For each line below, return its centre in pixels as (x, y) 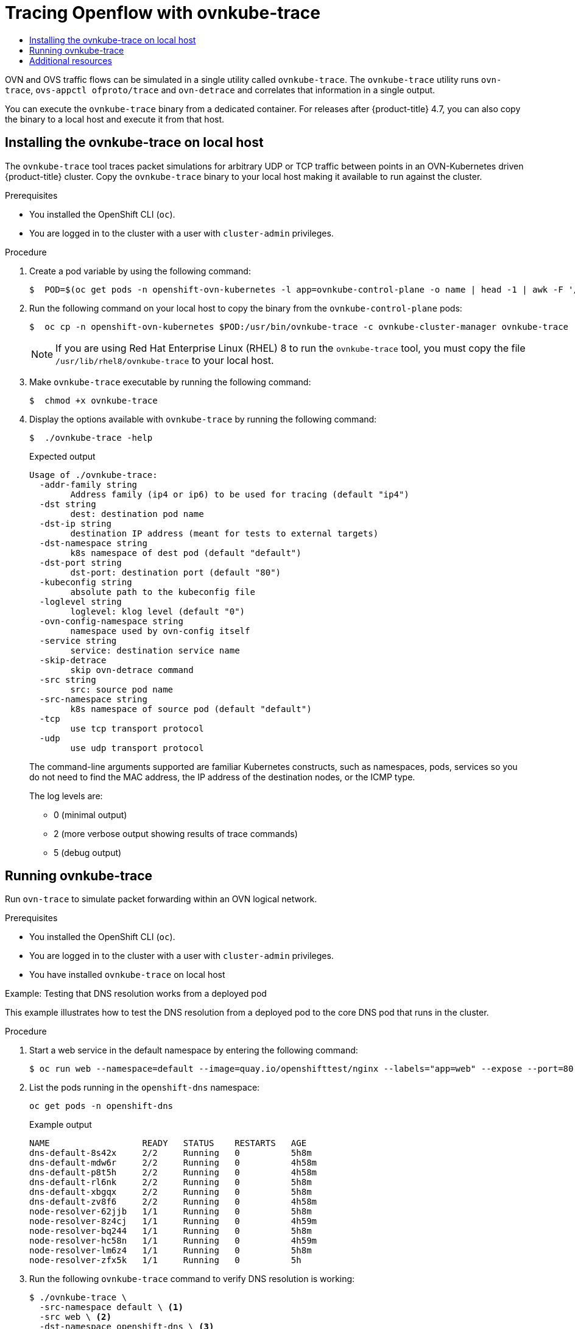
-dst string (68, 504)
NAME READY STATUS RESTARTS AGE (168, 1143)
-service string (78, 640)
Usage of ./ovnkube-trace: (93, 475)
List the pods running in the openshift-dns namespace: (145, 1088)
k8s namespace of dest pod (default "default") (186, 553)
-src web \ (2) (75, 1317)
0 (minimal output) (90, 814)
